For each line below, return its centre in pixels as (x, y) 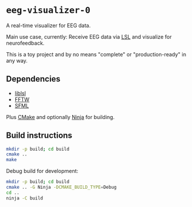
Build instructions (39, 136)
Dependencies (33, 79)
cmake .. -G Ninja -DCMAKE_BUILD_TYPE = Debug (61, 187)
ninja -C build (25, 198)
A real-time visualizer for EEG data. (48, 25)
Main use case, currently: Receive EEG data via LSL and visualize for (89, 36)
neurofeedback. (26, 43)
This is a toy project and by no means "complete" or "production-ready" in (96, 54)
